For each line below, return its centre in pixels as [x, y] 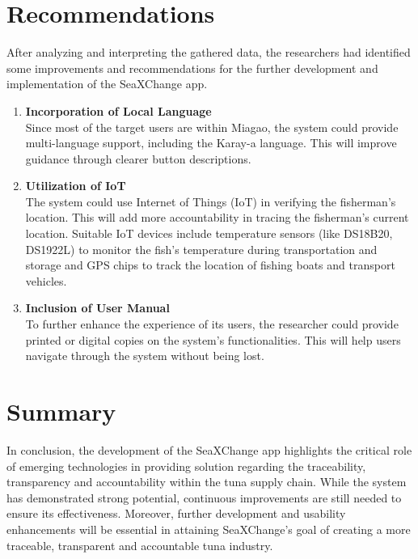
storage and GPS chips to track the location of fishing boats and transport [210, 265]
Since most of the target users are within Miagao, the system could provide [212, 127]
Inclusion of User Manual [97, 308]
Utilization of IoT [76, 186]
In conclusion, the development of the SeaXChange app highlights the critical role [209, 449]
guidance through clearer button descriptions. [138, 158]
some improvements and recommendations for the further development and [192, 68]
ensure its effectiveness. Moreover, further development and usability [176, 513]
